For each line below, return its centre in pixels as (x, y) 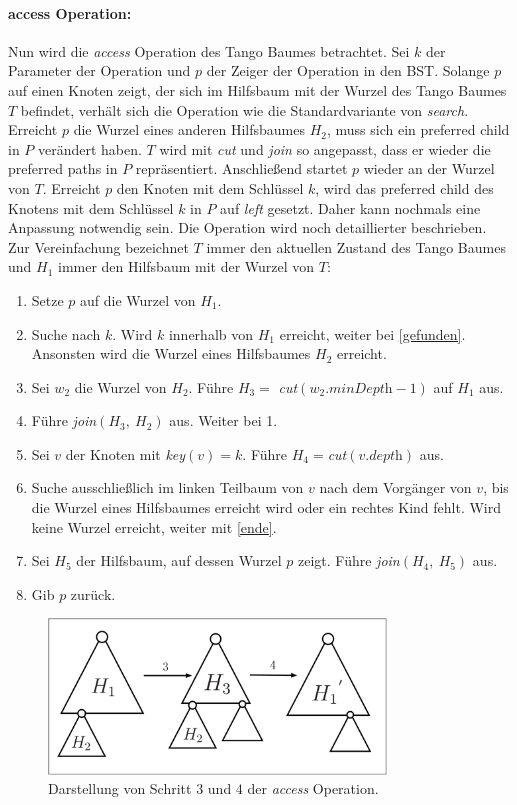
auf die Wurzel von (138, 299)
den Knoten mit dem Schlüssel (210, 187)
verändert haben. (90, 148)
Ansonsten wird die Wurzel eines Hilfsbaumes (171, 353)
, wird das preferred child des (404, 187)
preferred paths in (63, 168)
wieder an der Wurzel (429, 168)
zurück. (93, 593)
